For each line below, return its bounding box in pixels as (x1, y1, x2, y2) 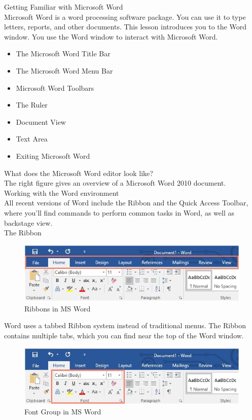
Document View (16, 116, 66, 127)
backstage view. (4, 217, 53, 228)
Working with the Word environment (4, 187, 119, 198)
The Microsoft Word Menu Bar (16, 65, 113, 76)
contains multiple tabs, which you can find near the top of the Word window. (4, 330, 244, 341)
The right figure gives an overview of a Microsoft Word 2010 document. (4, 178, 226, 188)
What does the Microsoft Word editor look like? (4, 167, 153, 178)
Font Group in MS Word (24, 406, 101, 416)
